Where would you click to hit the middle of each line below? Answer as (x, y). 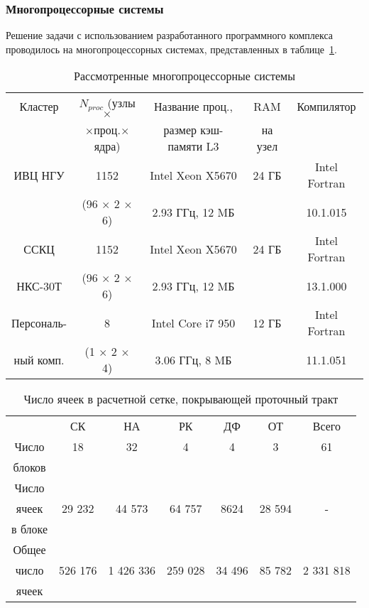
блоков (29, 467)
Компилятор (326, 106)
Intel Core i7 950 (193, 322)
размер (180, 130)
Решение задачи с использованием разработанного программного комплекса (170, 35)
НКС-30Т (39, 286)
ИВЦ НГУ (39, 175)
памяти (185, 146)
